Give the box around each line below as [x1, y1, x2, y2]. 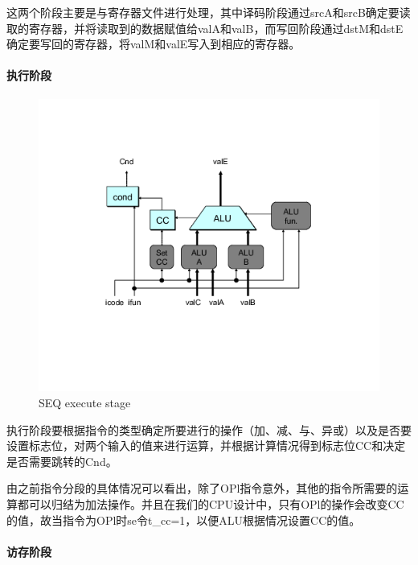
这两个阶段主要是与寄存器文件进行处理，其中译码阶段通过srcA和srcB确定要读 [6, 4, 411, 20]
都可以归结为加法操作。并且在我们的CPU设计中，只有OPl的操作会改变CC [17, 496, 404, 513]
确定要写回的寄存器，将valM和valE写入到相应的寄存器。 [6, 35, 301, 52]
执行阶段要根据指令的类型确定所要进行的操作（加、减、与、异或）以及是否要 [6, 421, 412, 438]
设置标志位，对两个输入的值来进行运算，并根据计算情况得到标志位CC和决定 [6, 437, 406, 454]
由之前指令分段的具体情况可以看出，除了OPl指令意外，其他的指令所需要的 [6, 480, 398, 497]
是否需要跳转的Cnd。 [6, 452, 117, 469]
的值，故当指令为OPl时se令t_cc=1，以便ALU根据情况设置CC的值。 [6, 511, 361, 528]
